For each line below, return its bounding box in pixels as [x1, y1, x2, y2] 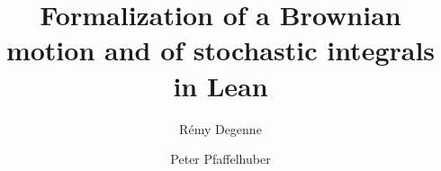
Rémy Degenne [179, 119, 262, 138]
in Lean [173, 67, 268, 103]
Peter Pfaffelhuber [170, 149, 271, 168]
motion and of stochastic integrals [5, 31, 436, 68]
